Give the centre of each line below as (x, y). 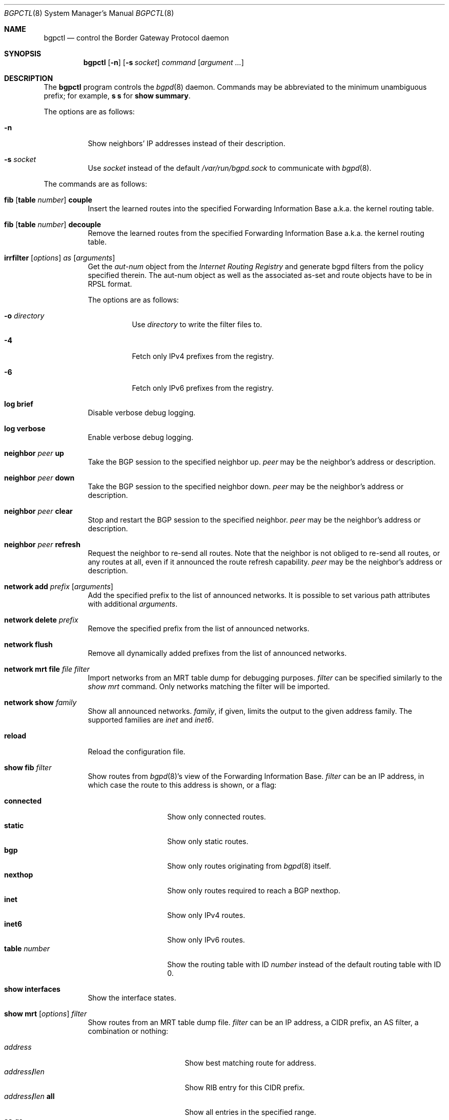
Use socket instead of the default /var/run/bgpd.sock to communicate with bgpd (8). (230, 168)
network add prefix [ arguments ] (59, 586)
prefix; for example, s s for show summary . (117, 96)
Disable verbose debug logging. (142, 413)
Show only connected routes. (217, 817)
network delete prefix (41, 620)
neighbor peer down (39, 478)
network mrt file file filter (47, 669)
